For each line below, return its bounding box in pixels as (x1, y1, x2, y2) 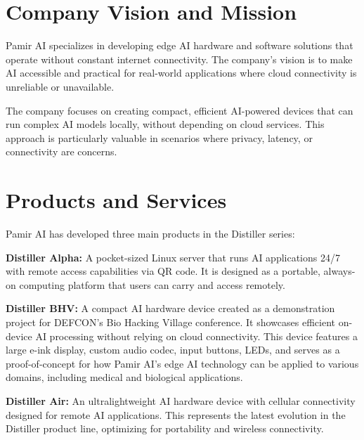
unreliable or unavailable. (6, 79, 115, 93)
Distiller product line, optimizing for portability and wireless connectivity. (6, 421, 324, 436)
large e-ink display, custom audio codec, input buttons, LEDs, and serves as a (6, 342, 340, 357)
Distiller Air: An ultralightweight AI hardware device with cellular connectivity (6, 393, 356, 408)
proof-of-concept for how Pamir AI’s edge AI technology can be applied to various (6, 356, 359, 370)
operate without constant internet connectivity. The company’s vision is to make (6, 51, 353, 66)
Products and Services (6, 186, 227, 214)
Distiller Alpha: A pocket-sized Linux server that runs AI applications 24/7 (6, 250, 340, 264)
